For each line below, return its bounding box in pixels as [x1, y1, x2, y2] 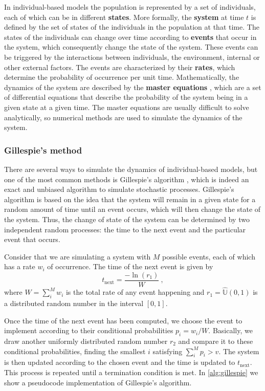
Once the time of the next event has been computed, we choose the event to [4, 315, 242, 325]
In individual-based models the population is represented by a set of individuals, [4, 2, 256, 12]
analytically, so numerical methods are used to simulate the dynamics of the [4, 112, 242, 122]
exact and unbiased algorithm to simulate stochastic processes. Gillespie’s [4, 184, 234, 194]
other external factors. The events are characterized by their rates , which [4, 61, 235, 72]
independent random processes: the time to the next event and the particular [4, 224, 246, 234]
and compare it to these [178, 335, 253, 346]
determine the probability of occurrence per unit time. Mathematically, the [4, 72, 239, 82]
